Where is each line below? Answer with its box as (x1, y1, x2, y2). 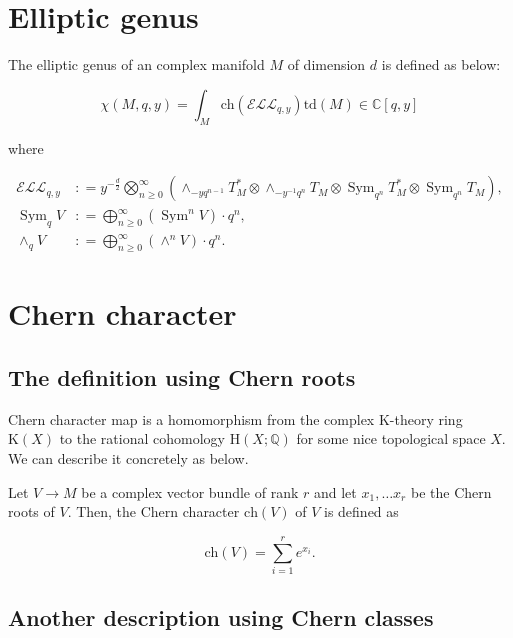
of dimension (287, 54, 366, 75)
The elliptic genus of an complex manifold (8, 54, 265, 75)
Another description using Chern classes (8, 602, 434, 633)
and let (313, 481, 357, 502)
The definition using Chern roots (8, 362, 356, 393)
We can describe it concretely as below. (8, 448, 249, 469)
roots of (8, 501, 55, 522)
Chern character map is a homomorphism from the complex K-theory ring (8, 408, 463, 429)
